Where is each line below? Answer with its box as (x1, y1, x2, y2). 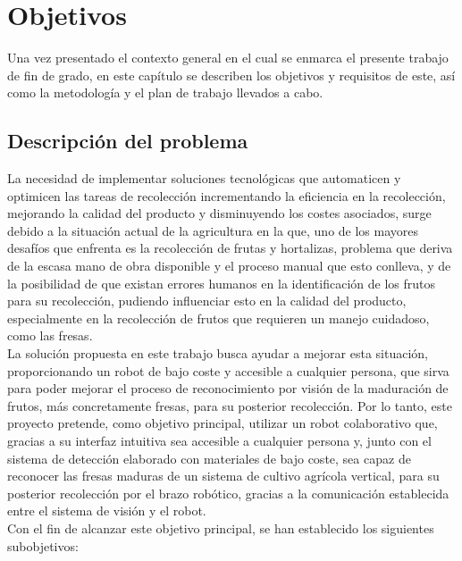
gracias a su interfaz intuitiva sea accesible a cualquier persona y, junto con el (7, 431, 432, 450)
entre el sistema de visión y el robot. (7, 501, 206, 520)
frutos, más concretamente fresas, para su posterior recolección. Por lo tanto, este (7, 396, 452, 414)
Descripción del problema (7, 127, 248, 155)
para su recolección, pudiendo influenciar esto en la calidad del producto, (7, 291, 407, 310)
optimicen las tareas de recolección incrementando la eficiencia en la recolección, (7, 186, 446, 205)
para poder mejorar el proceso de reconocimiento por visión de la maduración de (7, 379, 449, 398)
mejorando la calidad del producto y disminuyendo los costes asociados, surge (7, 204, 432, 222)
